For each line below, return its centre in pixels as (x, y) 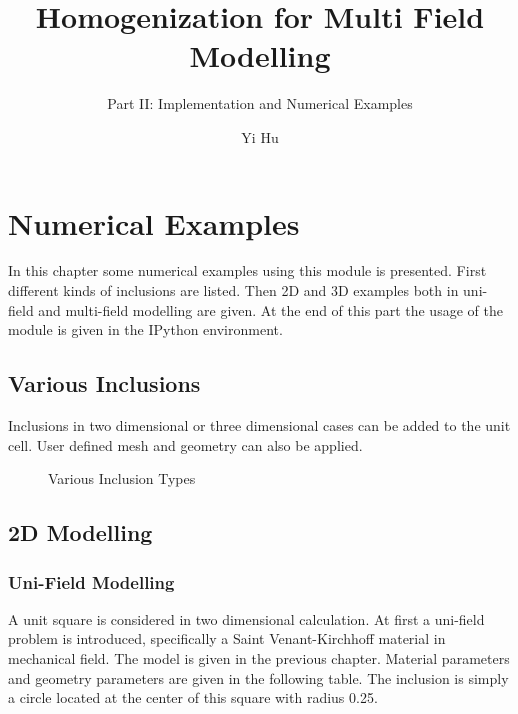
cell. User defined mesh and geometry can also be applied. (185, 444)
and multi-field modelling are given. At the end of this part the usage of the (270, 309)
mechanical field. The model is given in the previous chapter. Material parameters (259, 657)
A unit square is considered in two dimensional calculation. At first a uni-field (246, 618)
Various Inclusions (104, 383)
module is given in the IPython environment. (145, 329)
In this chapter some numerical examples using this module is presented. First (247, 270)
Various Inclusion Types (122, 478)
